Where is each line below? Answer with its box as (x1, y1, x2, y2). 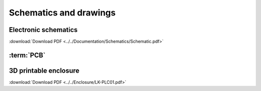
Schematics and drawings (9, 7, 116, 18)
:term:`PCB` (9, 51, 46, 59)
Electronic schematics (9, 26, 78, 34)
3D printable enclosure (9, 66, 80, 75)
